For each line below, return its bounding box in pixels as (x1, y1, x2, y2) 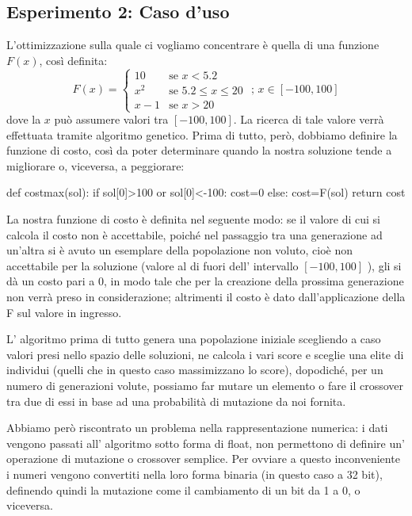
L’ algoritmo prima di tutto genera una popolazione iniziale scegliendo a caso (6, 331, 381, 347)
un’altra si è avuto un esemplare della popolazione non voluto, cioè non (6, 242, 353, 258)
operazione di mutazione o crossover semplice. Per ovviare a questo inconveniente (6, 450, 400, 467)
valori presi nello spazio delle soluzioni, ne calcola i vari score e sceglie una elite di (6, 346, 404, 362)
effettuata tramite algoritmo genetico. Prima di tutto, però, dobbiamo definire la (6, 126, 398, 143)
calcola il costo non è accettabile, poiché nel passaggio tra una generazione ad (6, 226, 383, 243)
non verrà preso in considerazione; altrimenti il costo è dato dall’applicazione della (6, 289, 406, 305)
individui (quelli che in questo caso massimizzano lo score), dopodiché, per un (6, 361, 383, 378)
